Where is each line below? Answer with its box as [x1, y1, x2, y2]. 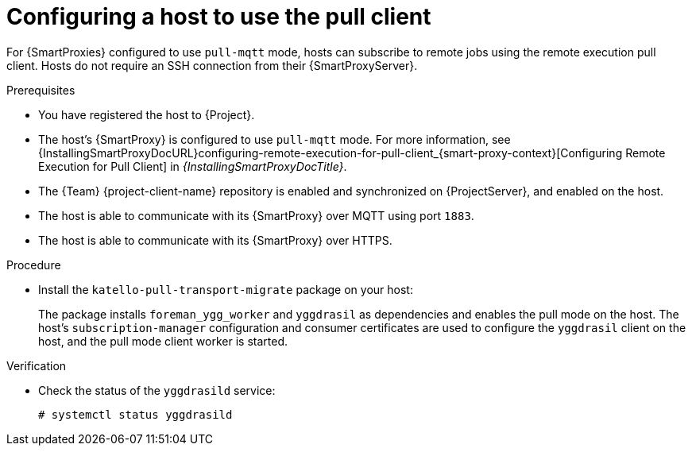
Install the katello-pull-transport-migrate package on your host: [38, 282, 413, 296]
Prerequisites [6, 83, 75, 97]
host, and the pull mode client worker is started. [38, 334, 288, 348]
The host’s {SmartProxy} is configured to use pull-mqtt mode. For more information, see [38, 132, 511, 146]
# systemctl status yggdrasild [38, 408, 233, 421]
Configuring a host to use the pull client [6, 3, 431, 30]
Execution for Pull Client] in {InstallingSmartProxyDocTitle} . [38, 159, 347, 173]
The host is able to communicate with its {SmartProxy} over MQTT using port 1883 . [38, 208, 474, 222]
